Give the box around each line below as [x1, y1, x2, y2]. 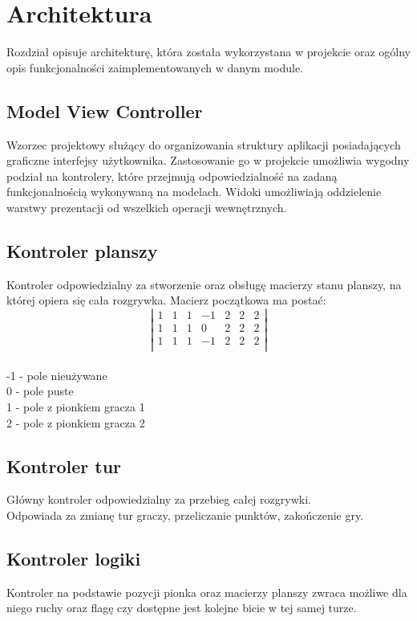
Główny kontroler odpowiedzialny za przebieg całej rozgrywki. [6, 491, 311, 508]
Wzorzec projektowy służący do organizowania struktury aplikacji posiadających [6, 136, 401, 153]
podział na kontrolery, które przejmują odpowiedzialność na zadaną [6, 167, 338, 184]
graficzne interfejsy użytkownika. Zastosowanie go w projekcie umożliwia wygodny [6, 152, 410, 169]
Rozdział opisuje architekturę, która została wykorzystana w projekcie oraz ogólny [6, 43, 411, 60]
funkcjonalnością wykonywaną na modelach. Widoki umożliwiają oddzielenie [6, 183, 382, 200]
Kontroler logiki [6, 545, 141, 570]
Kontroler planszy [6, 238, 158, 263]
